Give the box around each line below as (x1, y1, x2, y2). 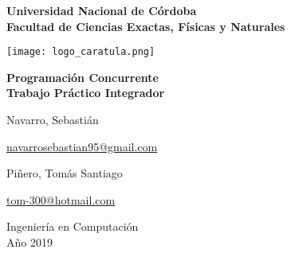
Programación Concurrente (6, 68, 159, 85)
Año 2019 (6, 234, 53, 250)
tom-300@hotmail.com (6, 191, 116, 208)
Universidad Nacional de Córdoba (6, 2, 197, 18)
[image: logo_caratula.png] (6, 46, 155, 58)
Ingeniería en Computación (6, 218, 139, 235)
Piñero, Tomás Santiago (6, 165, 123, 181)
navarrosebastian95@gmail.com (6, 138, 158, 154)
